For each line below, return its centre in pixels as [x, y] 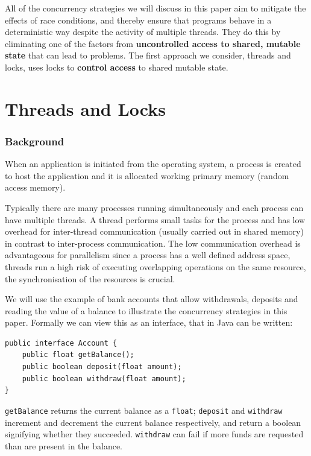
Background [35, 141]
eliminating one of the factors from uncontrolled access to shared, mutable [153, 43]
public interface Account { [61, 343]
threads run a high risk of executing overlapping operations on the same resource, [155, 266]
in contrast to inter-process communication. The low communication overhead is [153, 243]
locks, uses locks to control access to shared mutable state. [117, 67]
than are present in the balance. [64, 445]
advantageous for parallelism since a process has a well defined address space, [148, 255]
